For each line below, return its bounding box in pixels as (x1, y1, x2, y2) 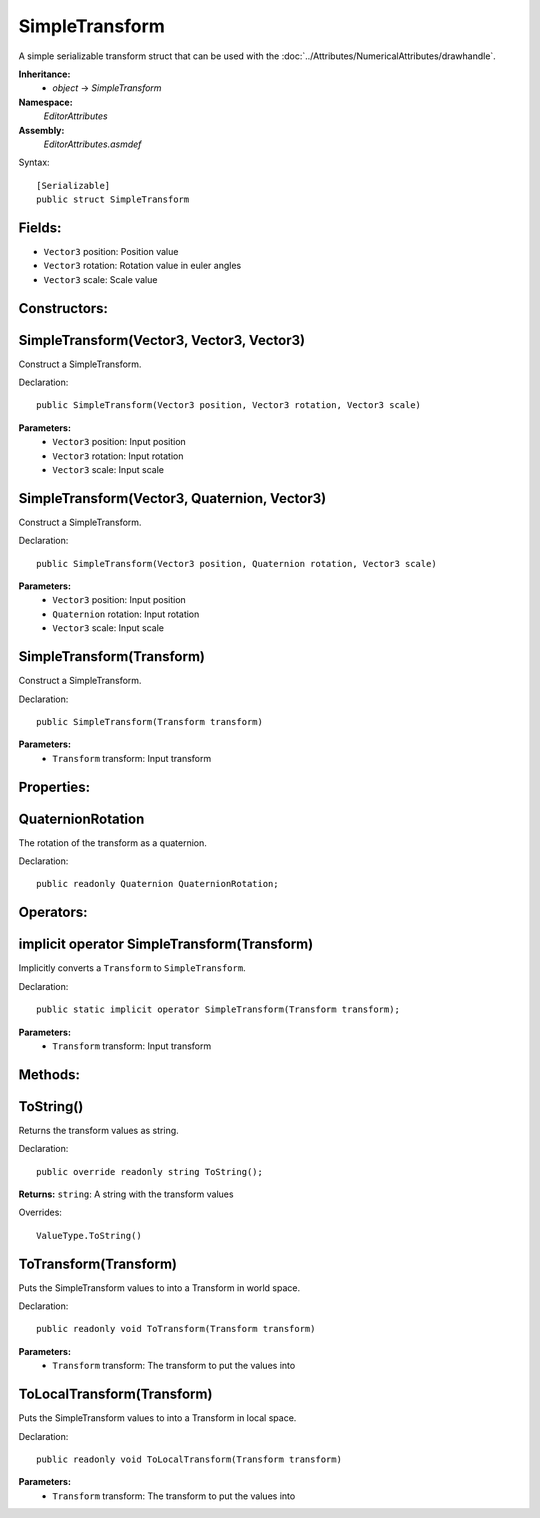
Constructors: (18, 300, 109, 317)
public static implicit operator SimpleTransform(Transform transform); (36, 1004, 400, 1015)
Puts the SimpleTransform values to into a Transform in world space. (18, 1281, 300, 1294)
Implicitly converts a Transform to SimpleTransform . (18, 962, 246, 974)
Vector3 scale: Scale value (43, 273, 158, 285)
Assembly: (18, 124, 65, 136)
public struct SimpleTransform (36, 194, 190, 205)
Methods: (18, 1066, 80, 1083)
